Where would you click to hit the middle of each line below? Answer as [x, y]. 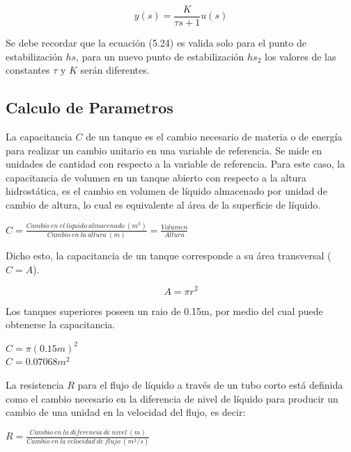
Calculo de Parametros [89, 107]
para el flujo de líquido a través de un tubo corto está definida [210, 384]
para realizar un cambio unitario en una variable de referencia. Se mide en [164, 150]
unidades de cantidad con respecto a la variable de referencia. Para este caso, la [175, 164]
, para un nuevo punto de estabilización [160, 56]
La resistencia [35, 384]
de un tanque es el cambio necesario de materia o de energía [214, 137]
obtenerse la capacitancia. [61, 324]
